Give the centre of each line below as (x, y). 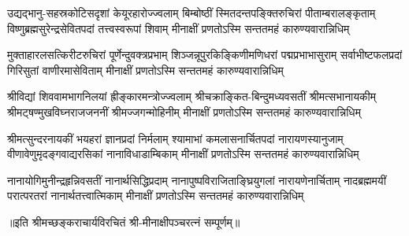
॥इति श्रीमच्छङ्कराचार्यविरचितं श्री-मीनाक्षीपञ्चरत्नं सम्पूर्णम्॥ (124, 221)
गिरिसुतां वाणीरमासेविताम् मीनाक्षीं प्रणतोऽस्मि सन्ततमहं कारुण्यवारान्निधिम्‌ (145, 70)
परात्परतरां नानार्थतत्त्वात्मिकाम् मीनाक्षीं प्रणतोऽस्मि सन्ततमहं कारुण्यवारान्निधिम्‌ (156, 195)
